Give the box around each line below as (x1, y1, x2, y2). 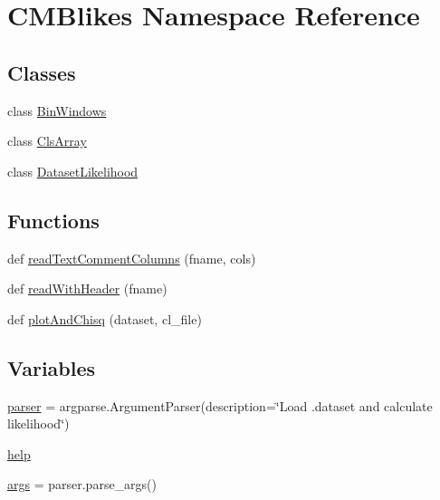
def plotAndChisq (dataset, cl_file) (7, 309, 202, 328)
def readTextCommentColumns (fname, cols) (7, 248, 256, 267)
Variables (7, 353, 96, 381)
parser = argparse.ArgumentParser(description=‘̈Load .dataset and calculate (7, 396, 433, 415)
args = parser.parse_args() (7, 475, 158, 494)
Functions (7, 206, 100, 234)
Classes (7, 58, 76, 86)
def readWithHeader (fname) (7, 279, 167, 298)
